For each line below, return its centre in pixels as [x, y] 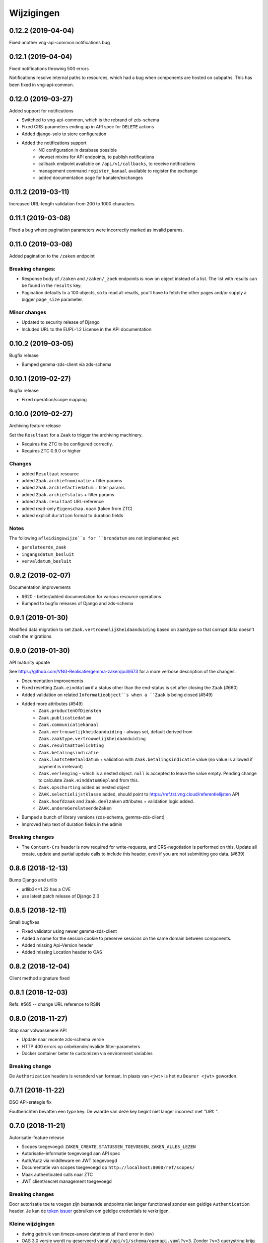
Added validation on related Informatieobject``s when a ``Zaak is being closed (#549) [117, 695]
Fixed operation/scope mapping [54, 400]
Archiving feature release [35, 426]
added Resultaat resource [50, 474]
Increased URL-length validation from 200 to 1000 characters [72, 204]
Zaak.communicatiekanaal [68, 725]
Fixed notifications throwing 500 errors [49, 68]
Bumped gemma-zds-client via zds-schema [67, 364]
